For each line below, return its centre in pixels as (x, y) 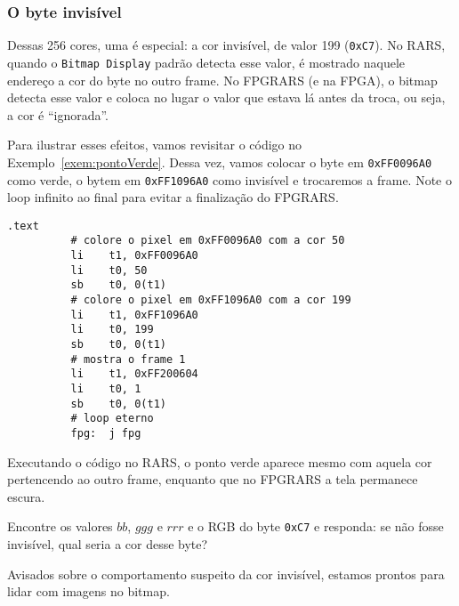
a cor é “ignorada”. (58, 114)
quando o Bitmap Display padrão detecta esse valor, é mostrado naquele (206, 62)
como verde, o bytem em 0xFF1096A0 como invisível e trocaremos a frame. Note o (229, 179)
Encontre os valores (60, 526)
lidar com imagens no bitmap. (89, 591)
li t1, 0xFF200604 (134, 374)
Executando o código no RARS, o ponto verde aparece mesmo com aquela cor (220, 461)
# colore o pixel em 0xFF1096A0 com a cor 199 (211, 300)
